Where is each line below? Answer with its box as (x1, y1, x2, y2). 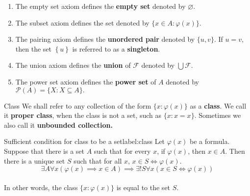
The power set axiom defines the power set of (15, 76, 156, 86)
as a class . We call (190, 100, 247, 111)
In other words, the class (4, 182, 78, 192)
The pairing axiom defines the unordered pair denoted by (15, 34, 195, 44)
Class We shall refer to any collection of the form (4, 100, 151, 111)
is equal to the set (116, 182, 171, 192)
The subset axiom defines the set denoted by (15, 17, 150, 28)
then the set (15, 43, 51, 54)
